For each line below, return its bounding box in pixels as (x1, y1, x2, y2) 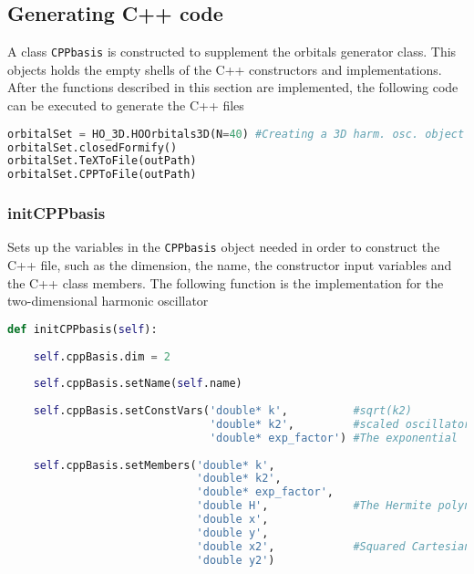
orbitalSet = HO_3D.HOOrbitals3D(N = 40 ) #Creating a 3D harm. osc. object (7, 127, 465, 141)
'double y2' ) (196, 553, 275, 567)
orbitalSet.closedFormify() (7, 141, 178, 154)
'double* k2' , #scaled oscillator (209, 417, 471, 431)
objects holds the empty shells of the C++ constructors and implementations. (7, 59, 442, 78)
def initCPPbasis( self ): (7, 322, 158, 336)
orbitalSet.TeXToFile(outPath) (7, 154, 197, 168)
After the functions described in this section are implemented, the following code (7, 78, 459, 97)
